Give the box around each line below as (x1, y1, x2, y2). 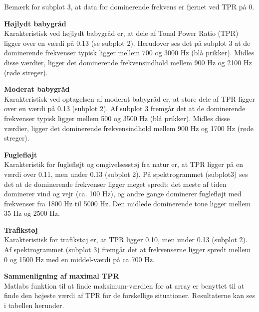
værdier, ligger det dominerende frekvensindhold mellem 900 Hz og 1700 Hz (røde (4, 123, 254, 133)
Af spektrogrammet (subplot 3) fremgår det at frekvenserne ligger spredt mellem (4, 244, 251, 255)
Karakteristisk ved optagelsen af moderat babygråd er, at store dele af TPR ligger (4, 93, 256, 104)
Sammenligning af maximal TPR (4, 271, 119, 281)
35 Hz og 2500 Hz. (4, 208, 60, 218)
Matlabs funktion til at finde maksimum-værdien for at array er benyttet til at (4, 280, 245, 291)
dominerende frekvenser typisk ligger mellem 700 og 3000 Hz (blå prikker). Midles (4, 47, 255, 58)
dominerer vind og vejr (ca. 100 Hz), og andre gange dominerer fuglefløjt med (4, 188, 242, 199)
